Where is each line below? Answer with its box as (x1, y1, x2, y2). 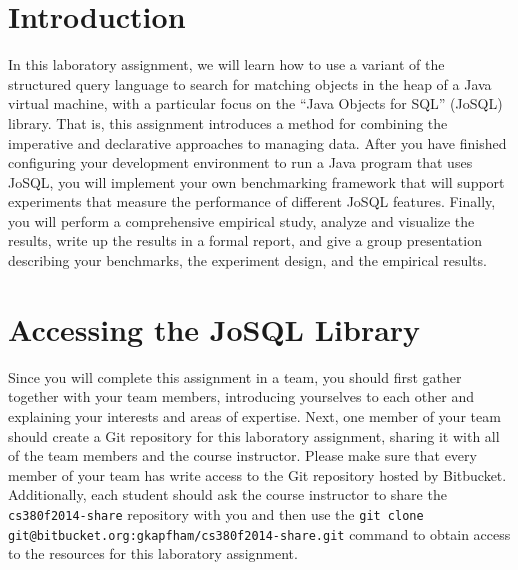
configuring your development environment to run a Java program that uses (8, 152, 473, 173)
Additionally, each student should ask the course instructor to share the (8, 484, 447, 505)
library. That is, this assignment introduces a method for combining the (8, 112, 448, 133)
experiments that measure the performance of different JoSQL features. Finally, (8, 191, 496, 212)
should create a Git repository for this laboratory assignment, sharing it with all (8, 425, 500, 446)
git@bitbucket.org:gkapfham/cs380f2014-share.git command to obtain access (8, 523, 511, 544)
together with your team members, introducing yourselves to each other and (8, 386, 474, 407)
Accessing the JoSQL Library (8, 308, 421, 349)
